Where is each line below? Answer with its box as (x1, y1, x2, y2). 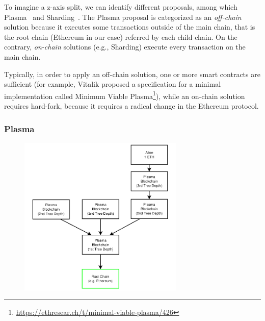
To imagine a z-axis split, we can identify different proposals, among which (4, 2, 237, 12)
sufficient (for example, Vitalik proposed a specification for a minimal (4, 79, 221, 89)
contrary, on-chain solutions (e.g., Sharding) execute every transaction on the (4, 41, 246, 52)
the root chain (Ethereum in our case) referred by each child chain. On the (4, 31, 237, 42)
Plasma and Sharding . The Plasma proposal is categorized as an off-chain (4, 11, 242, 22)
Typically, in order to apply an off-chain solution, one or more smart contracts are (4, 68, 260, 79)
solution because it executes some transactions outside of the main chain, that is (4, 21, 255, 32)
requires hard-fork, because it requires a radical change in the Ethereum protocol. (4, 101, 259, 111)
